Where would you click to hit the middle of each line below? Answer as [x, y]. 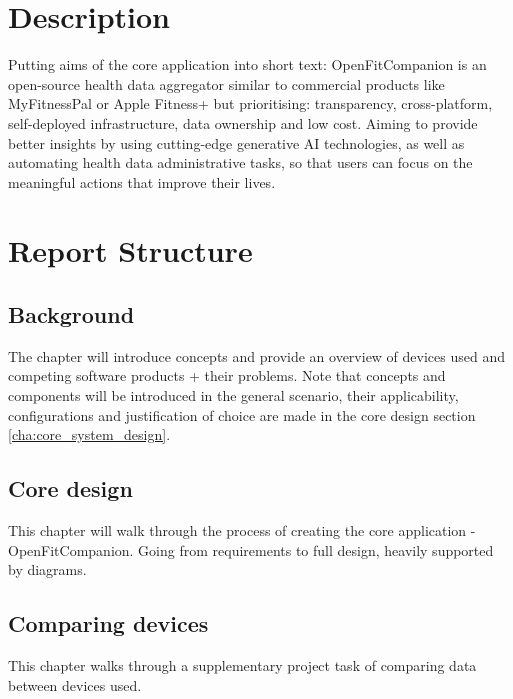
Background [71, 314]
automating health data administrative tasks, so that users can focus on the [240, 162]
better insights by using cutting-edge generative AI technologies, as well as [236, 142]
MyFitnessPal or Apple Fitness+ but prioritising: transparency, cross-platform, [250, 103]
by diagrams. [47, 569]
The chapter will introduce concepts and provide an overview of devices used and [256, 355]
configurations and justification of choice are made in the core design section [242, 414]
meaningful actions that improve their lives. [142, 181]
